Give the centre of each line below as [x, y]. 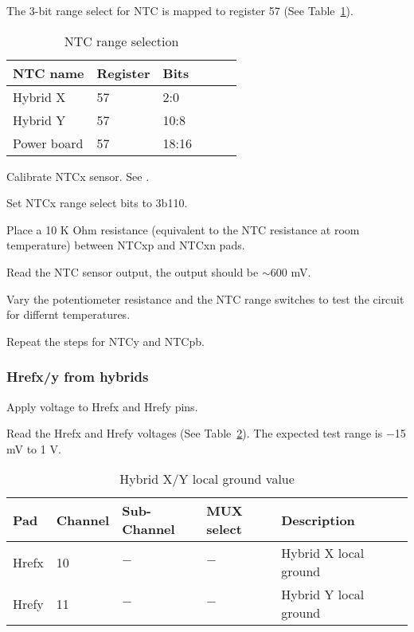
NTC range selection [121, 41]
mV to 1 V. [34, 448]
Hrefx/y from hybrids [78, 377]
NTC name [49, 73]
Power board [48, 143]
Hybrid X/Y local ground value [207, 479]
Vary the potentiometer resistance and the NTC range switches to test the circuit [205, 298]
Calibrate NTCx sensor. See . [78, 176]
